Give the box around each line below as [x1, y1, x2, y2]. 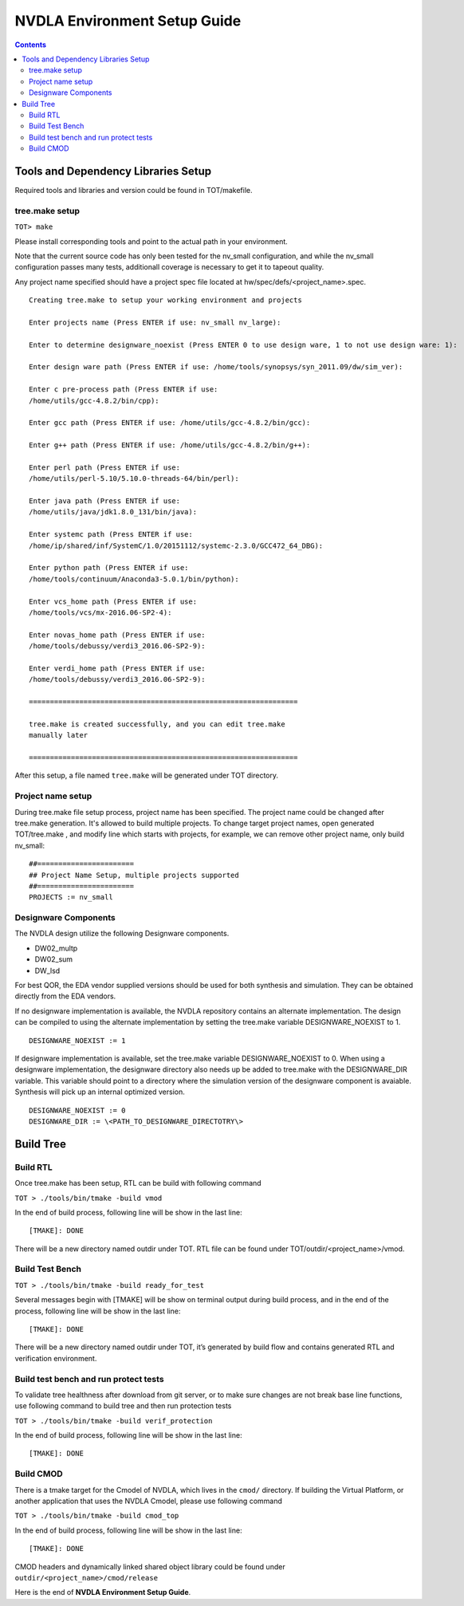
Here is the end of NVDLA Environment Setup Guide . [14, 1588, 191, 1597]
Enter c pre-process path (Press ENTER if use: [29, 385, 218, 394]
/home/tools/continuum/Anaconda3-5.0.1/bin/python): [29, 574, 239, 584]
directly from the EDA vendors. [14, 991, 116, 1001]
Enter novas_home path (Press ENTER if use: [29, 630, 206, 640]
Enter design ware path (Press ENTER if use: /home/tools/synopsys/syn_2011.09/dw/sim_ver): [29, 363, 403, 372]
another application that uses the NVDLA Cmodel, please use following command [14, 1496, 283, 1506]
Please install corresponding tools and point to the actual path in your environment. [14, 236, 289, 246]
